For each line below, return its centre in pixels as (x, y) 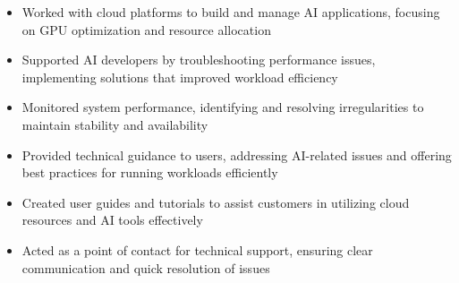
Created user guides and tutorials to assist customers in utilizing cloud (216, 202)
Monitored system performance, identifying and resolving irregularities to (223, 107)
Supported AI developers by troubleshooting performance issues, (199, 60)
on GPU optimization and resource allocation (146, 29)
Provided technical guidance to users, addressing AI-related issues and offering (237, 154)
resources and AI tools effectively (112, 220)
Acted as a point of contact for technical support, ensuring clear (197, 249)
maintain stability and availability (115, 124)
